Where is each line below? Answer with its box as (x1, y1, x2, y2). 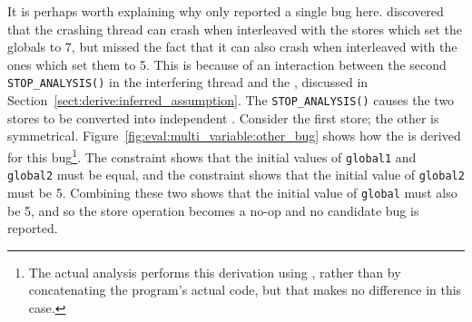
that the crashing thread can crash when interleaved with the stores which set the (7, 19, 463, 38)
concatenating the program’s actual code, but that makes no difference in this (28, 280, 462, 299)
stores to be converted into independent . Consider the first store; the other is (7, 108, 439, 127)
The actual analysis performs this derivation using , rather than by (28, 262, 401, 281)
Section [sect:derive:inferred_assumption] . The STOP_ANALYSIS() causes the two (7, 91, 455, 110)
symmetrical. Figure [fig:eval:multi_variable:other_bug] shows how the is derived (7, 126, 461, 145)
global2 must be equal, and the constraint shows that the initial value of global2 (7, 165, 465, 184)
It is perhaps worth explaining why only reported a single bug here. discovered (7, 2, 444, 20)
